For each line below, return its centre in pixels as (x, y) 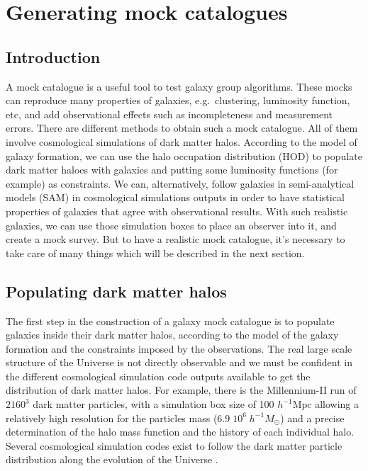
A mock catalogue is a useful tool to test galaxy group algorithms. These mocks (179, 86)
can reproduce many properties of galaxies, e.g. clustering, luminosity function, (178, 100)
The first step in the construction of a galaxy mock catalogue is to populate (170, 320)
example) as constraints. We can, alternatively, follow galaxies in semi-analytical (180, 183)
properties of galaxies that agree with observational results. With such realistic (177, 211)
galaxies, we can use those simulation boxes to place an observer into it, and (171, 225)
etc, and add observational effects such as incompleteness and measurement (169, 114)
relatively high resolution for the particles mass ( (112, 418)
